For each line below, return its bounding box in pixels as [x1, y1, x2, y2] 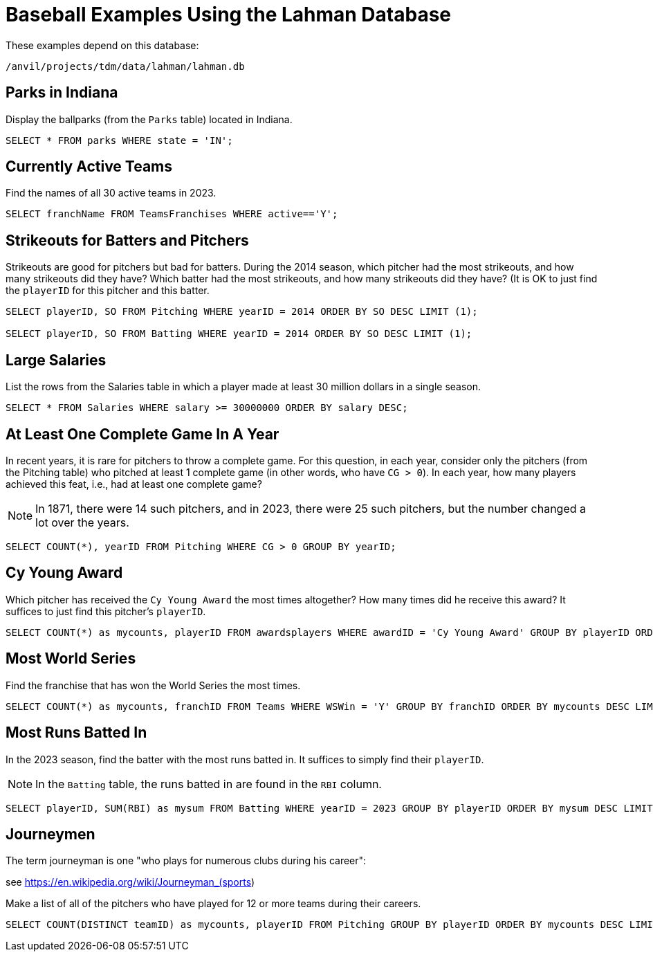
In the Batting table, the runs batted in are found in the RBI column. [35, 776, 382, 791]
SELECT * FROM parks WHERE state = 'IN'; [6, 134, 233, 146]
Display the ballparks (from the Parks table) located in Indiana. [6, 113, 293, 125]
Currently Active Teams [6, 158, 173, 176]
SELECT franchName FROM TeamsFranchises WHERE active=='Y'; [6, 208, 338, 220]
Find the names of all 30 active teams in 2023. [6, 187, 217, 199]
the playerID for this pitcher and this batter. [6, 284, 210, 297]
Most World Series [6, 650, 136, 668]
